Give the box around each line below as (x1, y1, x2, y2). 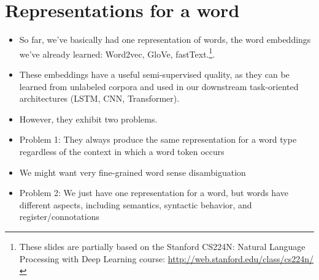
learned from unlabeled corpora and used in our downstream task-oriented (19, 80, 299, 93)
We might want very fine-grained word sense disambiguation (19, 165, 246, 178)
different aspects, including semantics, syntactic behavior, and (19, 198, 252, 211)
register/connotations (19, 210, 99, 223)
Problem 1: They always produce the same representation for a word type (19, 133, 297, 146)
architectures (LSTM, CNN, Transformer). (19, 92, 180, 105)
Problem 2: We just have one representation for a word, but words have (19, 186, 288, 199)
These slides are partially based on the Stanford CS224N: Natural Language (19, 240, 306, 252)
